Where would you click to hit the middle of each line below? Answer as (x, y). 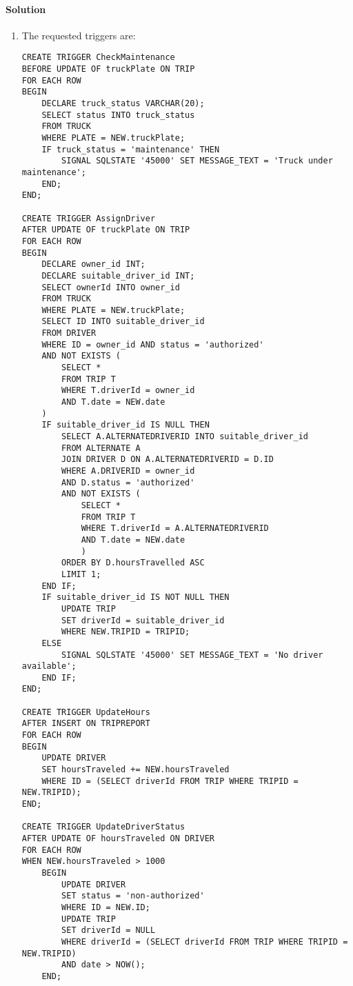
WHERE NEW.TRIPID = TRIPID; (126, 632)
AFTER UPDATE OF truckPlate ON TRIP (106, 230)
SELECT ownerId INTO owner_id (111, 287)
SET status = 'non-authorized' (133, 896)
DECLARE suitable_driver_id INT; (118, 275)
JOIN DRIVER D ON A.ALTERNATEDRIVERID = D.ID (168, 460)
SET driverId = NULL (109, 930)
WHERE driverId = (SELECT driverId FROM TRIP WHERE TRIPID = (205, 942)
